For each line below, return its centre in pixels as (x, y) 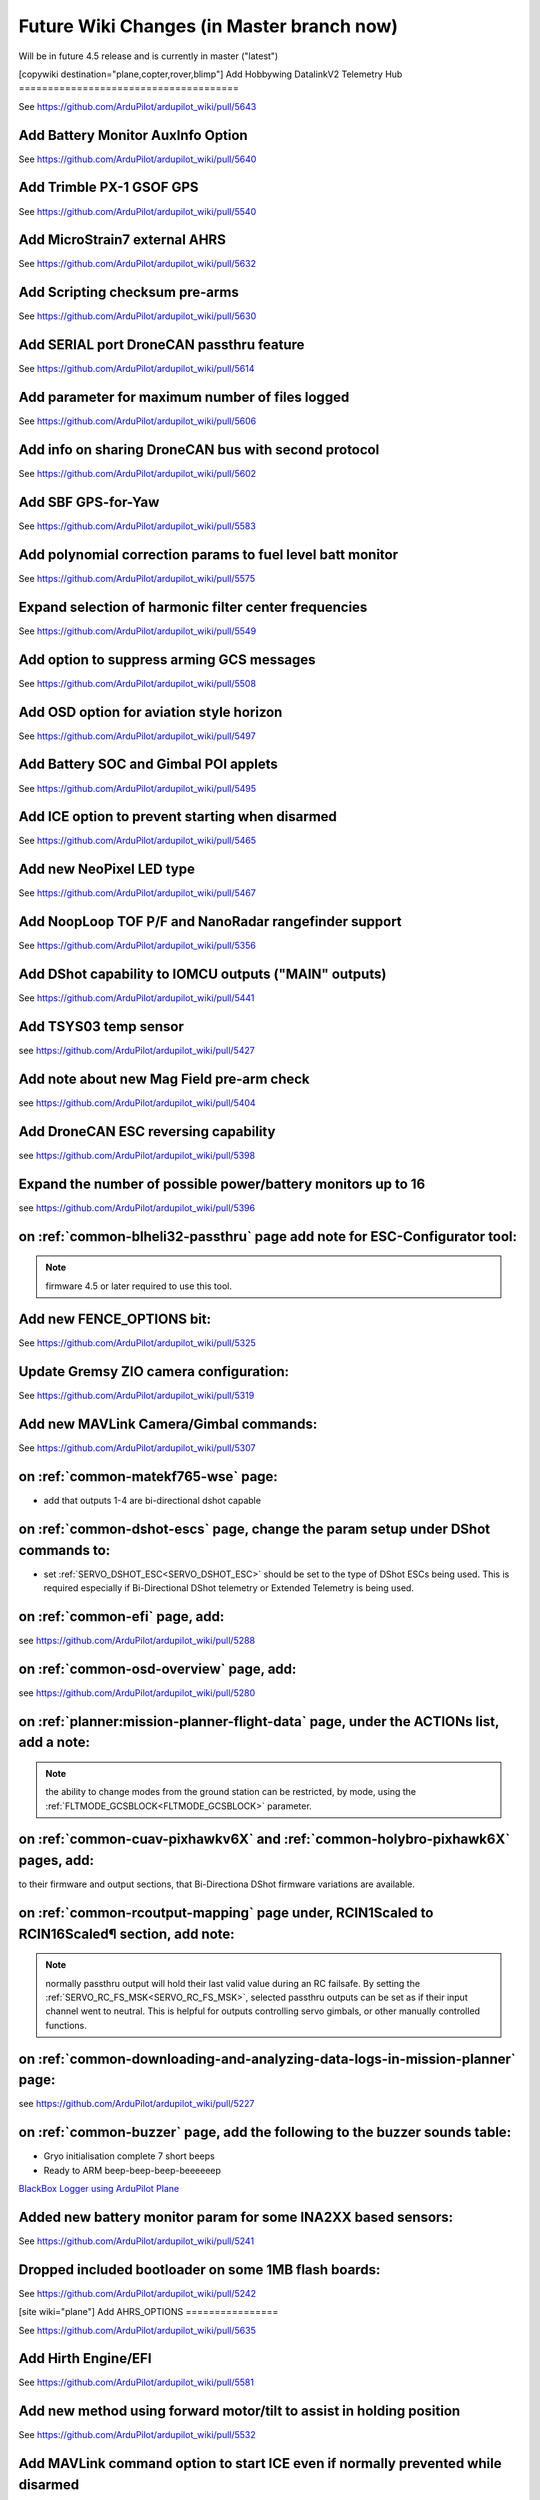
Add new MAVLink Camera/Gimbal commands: (168, 1424)
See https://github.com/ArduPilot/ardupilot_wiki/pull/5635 (137, 2330)
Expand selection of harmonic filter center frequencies (193, 606)
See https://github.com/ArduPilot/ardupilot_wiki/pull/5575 (136, 578)
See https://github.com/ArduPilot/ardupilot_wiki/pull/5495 (137, 788)
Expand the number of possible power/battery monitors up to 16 (222, 1183)
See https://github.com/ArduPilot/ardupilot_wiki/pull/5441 (136, 998)
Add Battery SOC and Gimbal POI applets (148, 764)
